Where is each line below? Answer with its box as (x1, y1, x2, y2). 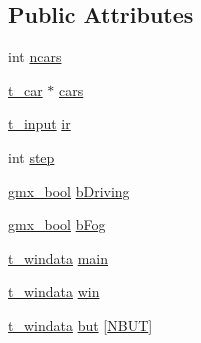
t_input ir (8, 113, 71, 134)
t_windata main (8, 247, 108, 268)
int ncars (8, 46, 62, 67)
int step (8, 146, 55, 167)
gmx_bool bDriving (8, 180, 130, 201)
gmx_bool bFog (8, 214, 106, 235)
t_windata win (8, 281, 100, 302)
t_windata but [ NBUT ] (8, 314, 153, 335)
